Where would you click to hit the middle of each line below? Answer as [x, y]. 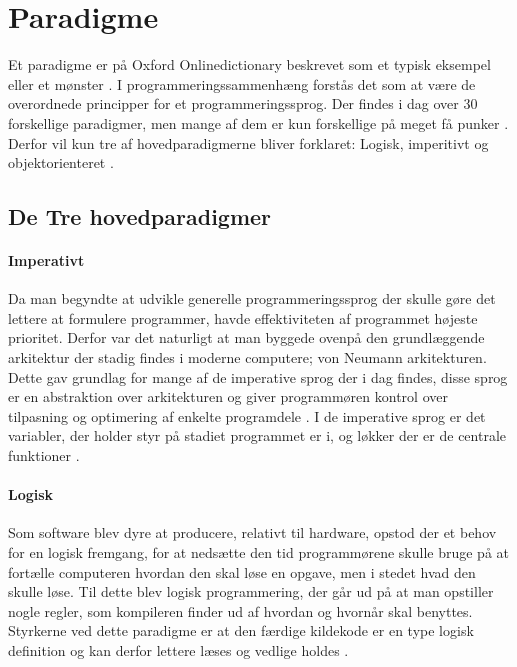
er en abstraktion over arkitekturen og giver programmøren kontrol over [228, 396]
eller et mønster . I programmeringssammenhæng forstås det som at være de [242, 83]
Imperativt [46, 260]
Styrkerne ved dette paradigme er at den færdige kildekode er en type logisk [241, 630]
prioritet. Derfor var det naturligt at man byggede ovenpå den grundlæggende [246, 337]
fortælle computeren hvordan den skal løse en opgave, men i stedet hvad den [242, 571]
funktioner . [44, 455]
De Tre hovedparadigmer [140, 216]
